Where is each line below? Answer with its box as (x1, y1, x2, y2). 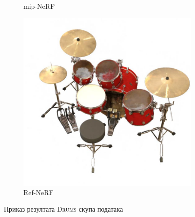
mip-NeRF (23, 1, 55, 11)
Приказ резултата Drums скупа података (4, 203, 123, 214)
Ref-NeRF (23, 187, 54, 197)
